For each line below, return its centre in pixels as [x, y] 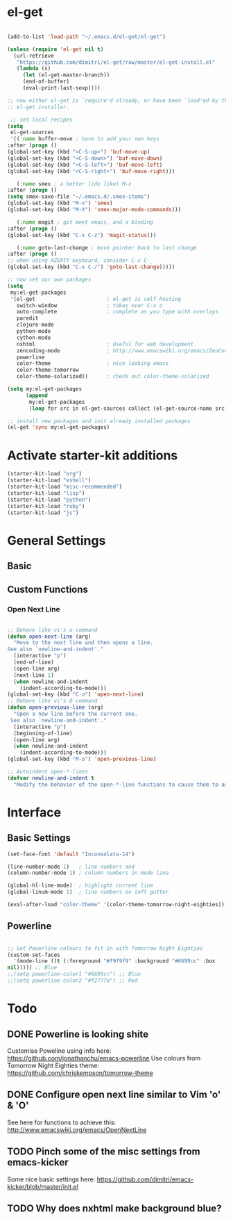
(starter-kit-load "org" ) [44, 474]
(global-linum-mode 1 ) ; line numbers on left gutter [88, 892]
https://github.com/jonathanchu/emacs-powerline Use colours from [104, 1058]
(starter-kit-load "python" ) [49, 500]
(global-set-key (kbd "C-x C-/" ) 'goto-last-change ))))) [91, 267]
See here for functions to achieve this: [62, 1122]
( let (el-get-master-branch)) [66, 75]
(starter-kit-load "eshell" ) [49, 480]
